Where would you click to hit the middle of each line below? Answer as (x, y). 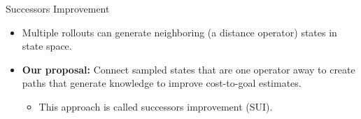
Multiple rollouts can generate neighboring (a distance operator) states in (179, 32)
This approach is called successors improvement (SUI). (156, 106)
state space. (47, 46)
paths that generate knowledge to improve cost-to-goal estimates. (162, 83)
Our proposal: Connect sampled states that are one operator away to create (189, 69)
